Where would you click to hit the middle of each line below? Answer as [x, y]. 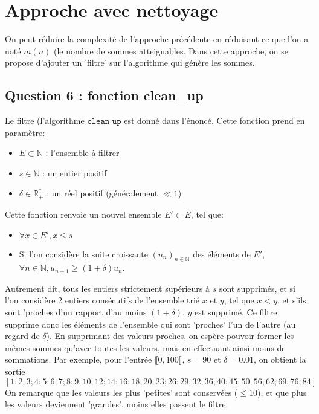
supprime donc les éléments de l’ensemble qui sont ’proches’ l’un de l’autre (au [150, 324]
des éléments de [222, 254]
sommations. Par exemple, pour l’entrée [79, 359]
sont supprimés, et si [257, 288]
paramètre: [25, 132]
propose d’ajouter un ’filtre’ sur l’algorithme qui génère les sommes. [130, 63]
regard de [22, 336]
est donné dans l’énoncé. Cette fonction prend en [214, 121]
